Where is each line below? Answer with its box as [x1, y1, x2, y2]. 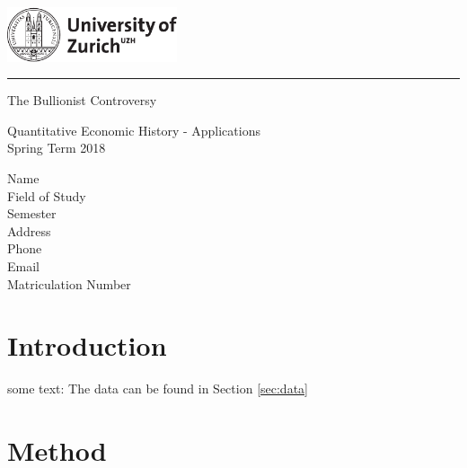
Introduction [7, 327, 167, 364]
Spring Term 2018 [7, 138, 106, 157]
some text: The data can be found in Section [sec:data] [7, 379, 308, 398]
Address [7, 221, 51, 240]
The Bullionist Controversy [7, 91, 157, 110]
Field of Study [7, 186, 86, 205]
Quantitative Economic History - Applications [7, 120, 260, 139]
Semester [7, 204, 57, 223]
